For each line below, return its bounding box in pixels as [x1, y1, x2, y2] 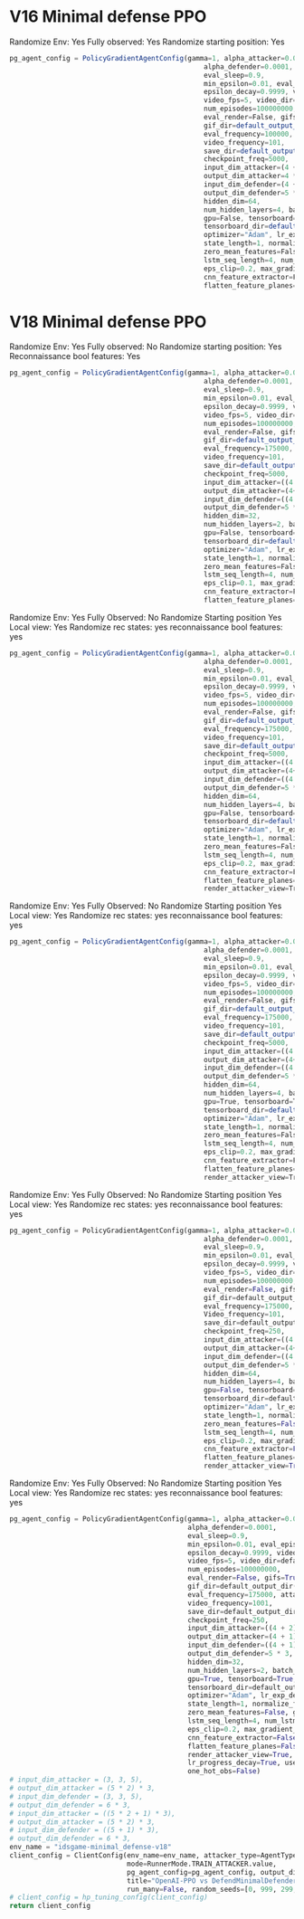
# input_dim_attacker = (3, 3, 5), [9, 1775, 144, 1784]
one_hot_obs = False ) [186, 1767, 261, 1776]
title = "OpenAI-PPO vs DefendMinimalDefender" [126, 1876, 301, 1886]
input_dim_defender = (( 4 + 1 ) [186, 1640, 298, 1650]
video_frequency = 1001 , [186, 1599, 273, 1608]
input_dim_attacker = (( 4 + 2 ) [186, 1624, 298, 1633]
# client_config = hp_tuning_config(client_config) [9, 1893, 208, 1902]
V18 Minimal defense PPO [9, 311, 207, 332]
